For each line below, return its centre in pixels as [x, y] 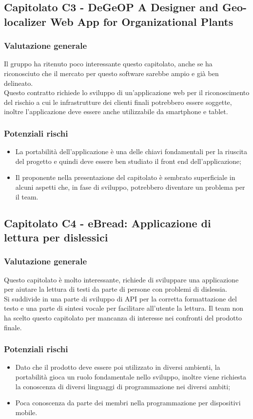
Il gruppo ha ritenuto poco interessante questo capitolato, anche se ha [108, 64]
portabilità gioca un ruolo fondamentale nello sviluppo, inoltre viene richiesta [131, 376]
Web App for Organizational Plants [142, 21]
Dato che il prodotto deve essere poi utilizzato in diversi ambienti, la [118, 367]
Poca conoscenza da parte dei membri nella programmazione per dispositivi [128, 403]
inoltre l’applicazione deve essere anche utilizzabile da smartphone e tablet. [116, 111]
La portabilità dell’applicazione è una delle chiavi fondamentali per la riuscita [131, 151]
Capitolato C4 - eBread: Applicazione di [107, 223]
